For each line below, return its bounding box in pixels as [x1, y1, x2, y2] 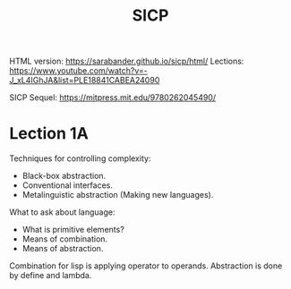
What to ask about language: [9, 207, 116, 217]
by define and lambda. [9, 270, 92, 281]
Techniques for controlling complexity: [9, 153, 151, 164]
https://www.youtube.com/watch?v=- [9, 65, 148, 76]
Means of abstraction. [21, 243, 104, 254]
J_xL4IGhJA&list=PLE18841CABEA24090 [9, 75, 160, 86]
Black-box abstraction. [21, 171, 107, 182]
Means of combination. [21, 234, 108, 244]
